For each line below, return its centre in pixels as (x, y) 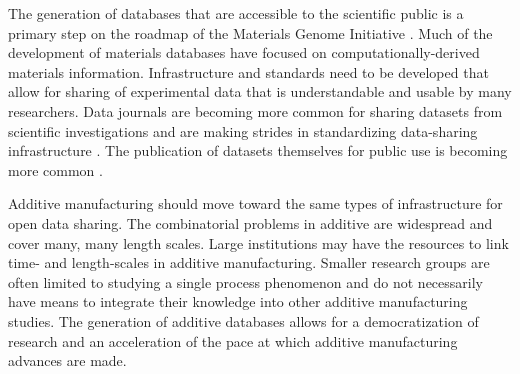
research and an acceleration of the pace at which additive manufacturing (233, 340)
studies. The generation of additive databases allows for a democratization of (243, 320)
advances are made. (67, 360)
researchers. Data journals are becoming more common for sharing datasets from (255, 110)
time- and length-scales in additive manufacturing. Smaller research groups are (249, 262)
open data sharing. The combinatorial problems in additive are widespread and (250, 222)
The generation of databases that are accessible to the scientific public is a (236, 13)
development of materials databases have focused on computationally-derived (244, 52)
